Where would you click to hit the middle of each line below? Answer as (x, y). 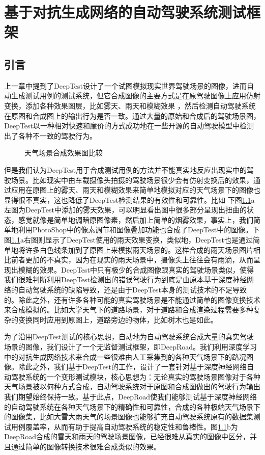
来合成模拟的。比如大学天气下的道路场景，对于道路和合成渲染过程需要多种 (129, 310)
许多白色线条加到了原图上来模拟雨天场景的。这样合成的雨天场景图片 (139, 249)
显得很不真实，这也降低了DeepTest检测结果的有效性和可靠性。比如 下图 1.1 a (129, 199)
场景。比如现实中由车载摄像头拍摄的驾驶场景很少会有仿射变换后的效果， (132, 180)
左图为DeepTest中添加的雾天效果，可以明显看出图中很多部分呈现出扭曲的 (126, 210)
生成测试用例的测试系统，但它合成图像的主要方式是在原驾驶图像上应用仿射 (136, 96)
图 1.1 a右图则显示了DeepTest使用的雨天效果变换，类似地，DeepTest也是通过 (128, 240)
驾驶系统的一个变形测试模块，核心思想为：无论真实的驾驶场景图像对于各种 (136, 376)
